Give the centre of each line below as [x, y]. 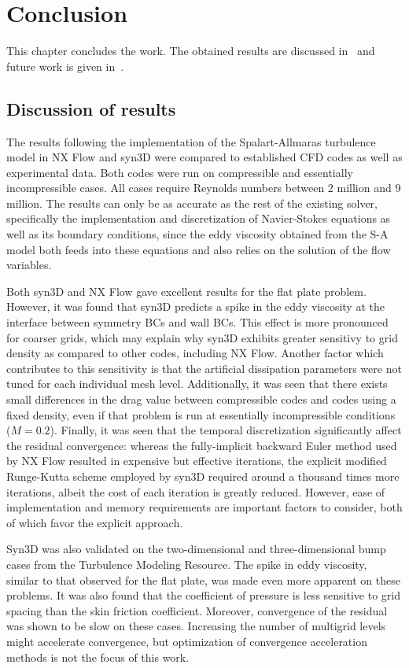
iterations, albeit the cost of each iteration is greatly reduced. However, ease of [196, 491]
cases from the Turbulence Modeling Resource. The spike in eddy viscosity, [187, 564]
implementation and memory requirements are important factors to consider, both [204, 507]
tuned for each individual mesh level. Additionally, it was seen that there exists [197, 384]
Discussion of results [91, 108]
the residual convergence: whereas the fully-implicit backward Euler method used [202, 445]
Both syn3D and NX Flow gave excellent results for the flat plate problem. [186, 291]
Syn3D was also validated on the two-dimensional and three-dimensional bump [196, 549]
